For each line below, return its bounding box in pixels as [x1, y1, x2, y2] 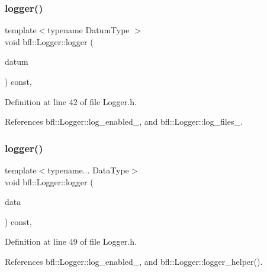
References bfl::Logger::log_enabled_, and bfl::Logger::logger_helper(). [5, 255, 263, 267]
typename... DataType [47, 164, 129, 176]
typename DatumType [47, 24, 130, 36]
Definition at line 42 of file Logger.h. [5, 95, 137, 107]
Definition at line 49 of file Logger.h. [5, 235, 137, 248]
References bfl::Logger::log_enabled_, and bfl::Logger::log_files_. [5, 115, 243, 128]
